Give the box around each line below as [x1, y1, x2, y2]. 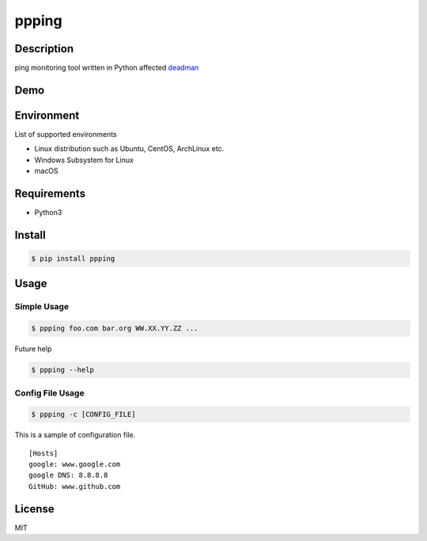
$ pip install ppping [31, 254, 115, 263]
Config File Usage [14, 388, 85, 399]
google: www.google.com [28, 460, 121, 469]
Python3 [34, 208, 62, 218]
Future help [14, 344, 52, 354]
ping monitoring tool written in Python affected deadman [14, 63, 199, 73]
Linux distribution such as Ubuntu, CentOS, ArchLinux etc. [34, 144, 225, 153]
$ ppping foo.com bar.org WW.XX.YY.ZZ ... [31, 324, 198, 333]
